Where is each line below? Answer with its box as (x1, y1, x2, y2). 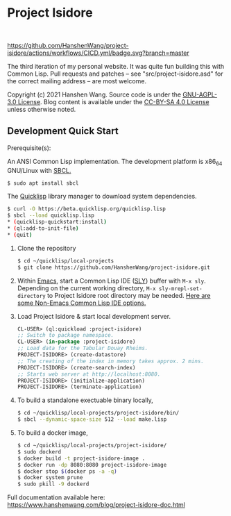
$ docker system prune (17, 474, 83, 481)
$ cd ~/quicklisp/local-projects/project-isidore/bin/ (17, 410, 180, 417)
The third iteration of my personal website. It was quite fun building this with (7, 62, 225, 70)
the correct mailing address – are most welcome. (7, 76, 147, 85)
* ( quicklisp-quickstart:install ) (7, 219, 108, 226)
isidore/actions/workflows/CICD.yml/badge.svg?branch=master (7, 49, 189, 57)
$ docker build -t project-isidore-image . (17, 455, 146, 462)
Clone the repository (17, 244, 76, 252)
